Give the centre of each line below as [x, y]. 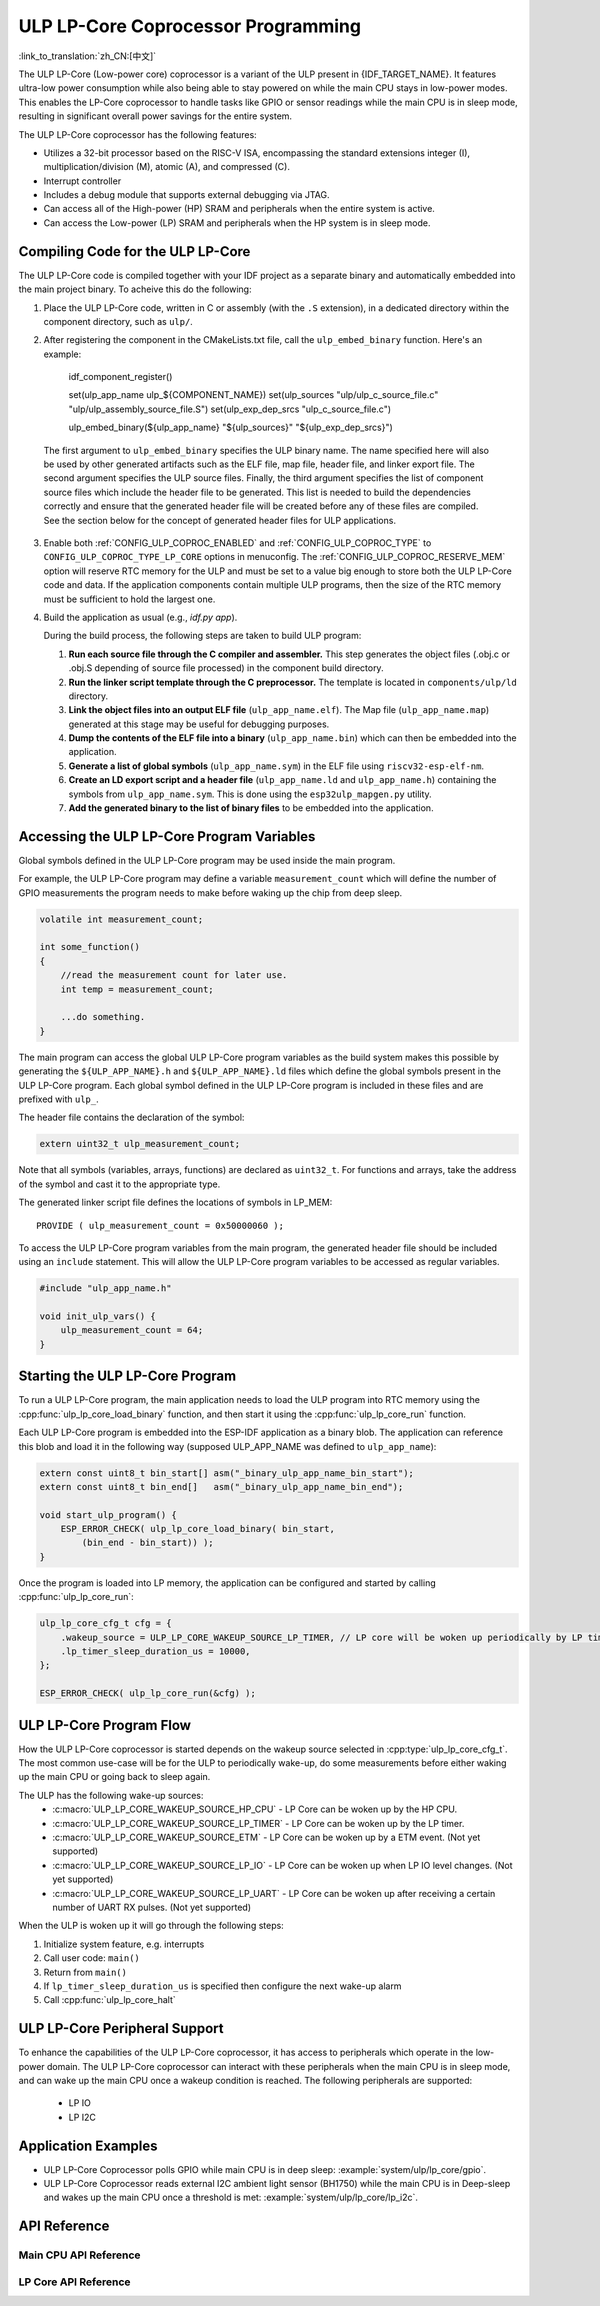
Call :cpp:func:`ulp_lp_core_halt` [110, 2000]
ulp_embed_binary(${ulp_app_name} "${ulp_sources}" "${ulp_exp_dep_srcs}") [231, 427]
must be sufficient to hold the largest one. [129, 599]
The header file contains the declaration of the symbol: [131, 1117]
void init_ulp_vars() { [98, 1316]
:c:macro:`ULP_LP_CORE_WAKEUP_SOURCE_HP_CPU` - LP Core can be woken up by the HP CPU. [255, 1809]
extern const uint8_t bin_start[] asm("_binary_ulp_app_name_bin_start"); [227, 1473]
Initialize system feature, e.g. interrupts [124, 1944]
